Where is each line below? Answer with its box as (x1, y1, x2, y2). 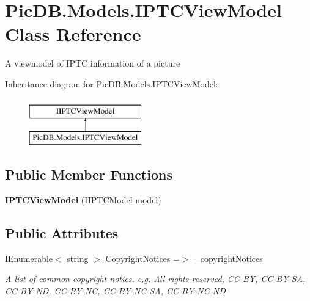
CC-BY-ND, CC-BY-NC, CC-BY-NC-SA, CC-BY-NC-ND (5, 284, 226, 297)
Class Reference (5, 21, 141, 46)
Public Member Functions (5, 165, 172, 184)
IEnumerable (5, 252, 53, 264)
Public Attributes (5, 223, 119, 242)
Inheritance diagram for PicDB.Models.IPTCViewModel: (5, 77, 218, 90)
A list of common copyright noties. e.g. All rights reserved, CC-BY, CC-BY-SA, (5, 272, 306, 285)
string (67, 252, 89, 264)
